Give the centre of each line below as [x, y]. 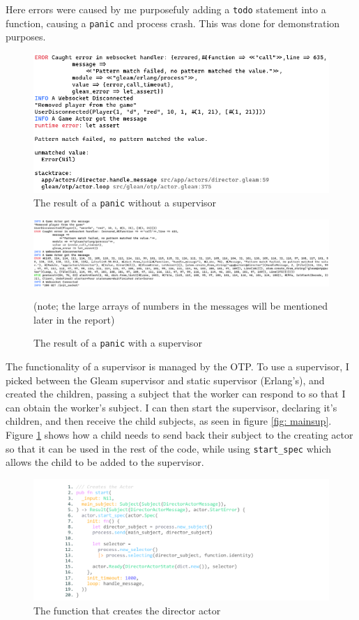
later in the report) [74, 319]
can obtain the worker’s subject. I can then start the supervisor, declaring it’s [171, 407]
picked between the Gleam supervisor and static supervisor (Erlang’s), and [165, 380]
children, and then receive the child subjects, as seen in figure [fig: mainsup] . [169, 421]
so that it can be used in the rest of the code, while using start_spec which [169, 448]
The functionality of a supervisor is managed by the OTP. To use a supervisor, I [177, 366]
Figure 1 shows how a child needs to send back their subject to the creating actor [179, 435]
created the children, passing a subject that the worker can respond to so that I [176, 394]
